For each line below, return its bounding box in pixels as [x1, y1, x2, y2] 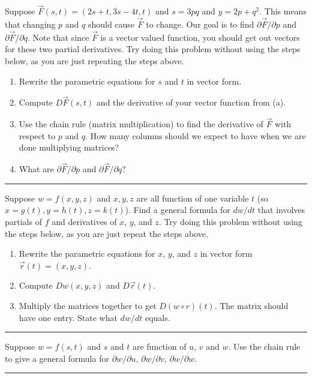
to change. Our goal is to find [146, 18, 254, 31]
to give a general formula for [5, 352, 109, 364]
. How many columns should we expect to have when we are [85, 129, 306, 142]
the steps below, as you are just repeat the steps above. [5, 227, 208, 239]
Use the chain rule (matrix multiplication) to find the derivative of [19, 118, 263, 130]
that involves [257, 203, 305, 216]
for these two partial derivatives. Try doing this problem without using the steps [5, 43, 301, 55]
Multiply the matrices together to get [19, 299, 157, 311]
